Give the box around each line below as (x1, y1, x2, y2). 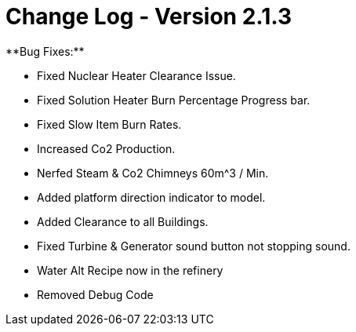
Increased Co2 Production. (37, 141, 176, 155)
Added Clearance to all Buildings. (37, 214, 209, 228)
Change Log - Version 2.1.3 (5, 3, 292, 30)
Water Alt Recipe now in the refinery (37, 263, 223, 277)
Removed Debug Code (37, 287, 154, 301)
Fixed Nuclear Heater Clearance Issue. (37, 68, 236, 82)
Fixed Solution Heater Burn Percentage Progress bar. (37, 93, 311, 107)
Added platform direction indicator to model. (37, 190, 266, 204)
